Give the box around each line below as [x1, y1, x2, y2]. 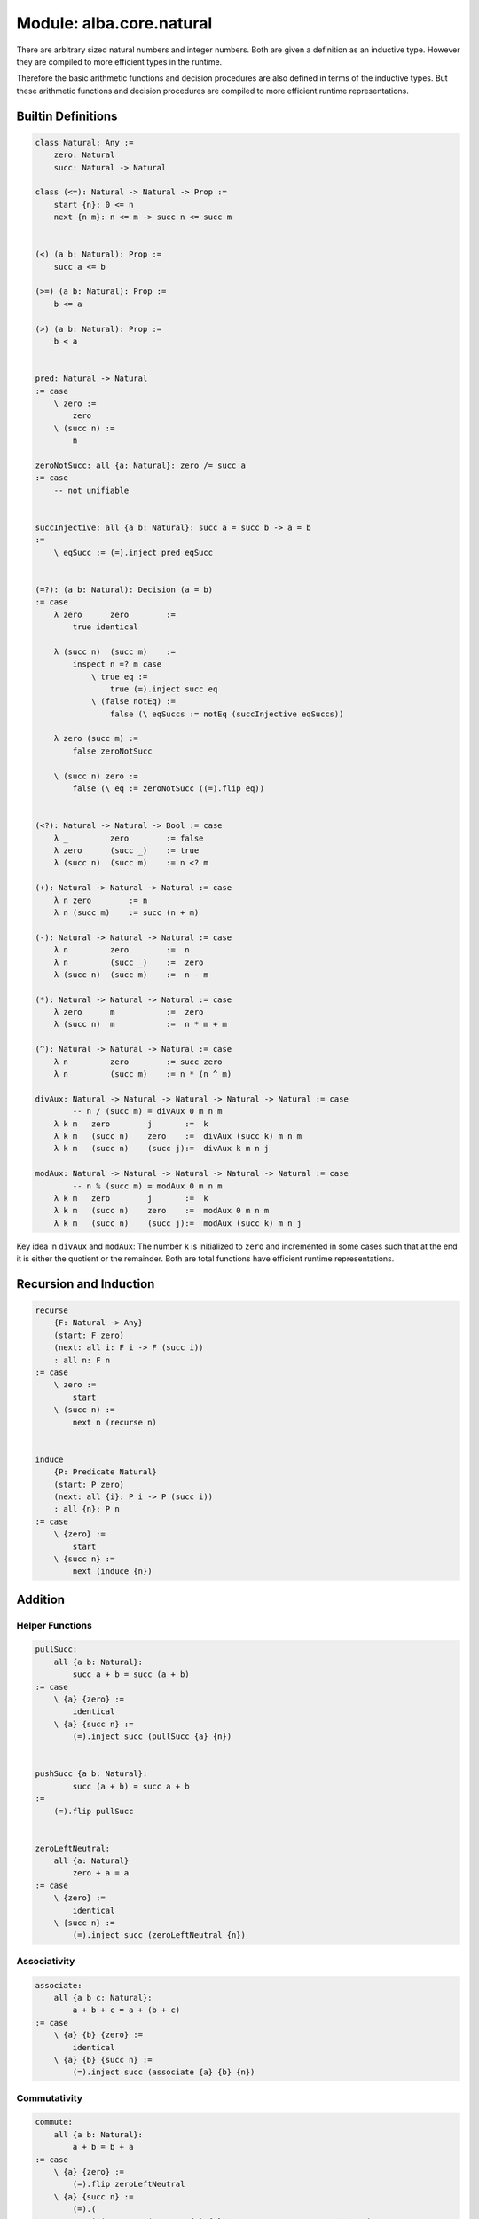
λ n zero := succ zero [53, 1056, 223, 1067]
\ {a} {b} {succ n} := [53, 2055, 153, 2065]
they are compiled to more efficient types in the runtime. [16, 56, 223, 67]
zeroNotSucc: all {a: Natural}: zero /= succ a [35, 460, 246, 470]
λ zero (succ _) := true [53, 845, 200, 856]
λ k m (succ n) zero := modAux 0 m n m [53, 1205, 270, 1216]
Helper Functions [16, 1619, 92, 1631]
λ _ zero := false [53, 833, 204, 843]
